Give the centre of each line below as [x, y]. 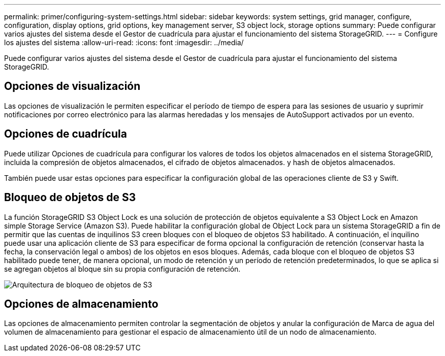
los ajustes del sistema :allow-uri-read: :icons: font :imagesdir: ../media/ [124, 42]
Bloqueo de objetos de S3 [70, 198]
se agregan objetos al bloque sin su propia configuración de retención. [122, 269]
